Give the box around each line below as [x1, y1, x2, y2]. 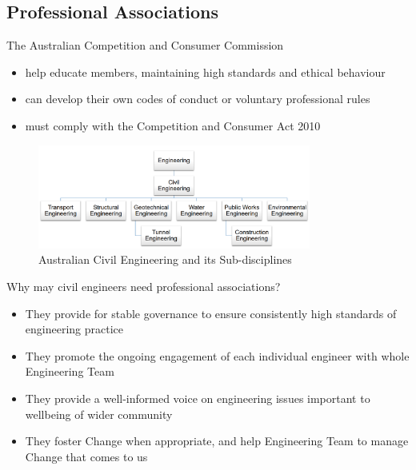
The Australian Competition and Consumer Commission [6, 37, 284, 54]
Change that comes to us [25, 448, 148, 464]
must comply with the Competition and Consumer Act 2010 [25, 117, 321, 133]
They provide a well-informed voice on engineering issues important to [25, 389, 370, 406]
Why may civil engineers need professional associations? [6, 277, 281, 294]
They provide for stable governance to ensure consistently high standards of [25, 305, 397, 321]
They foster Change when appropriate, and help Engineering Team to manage [25, 432, 409, 449]
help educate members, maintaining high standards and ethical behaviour [25, 63, 386, 80]
